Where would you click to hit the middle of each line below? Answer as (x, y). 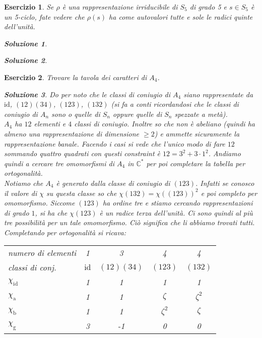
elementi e (50, 124)
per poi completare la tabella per (196, 163)
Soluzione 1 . (26, 43)
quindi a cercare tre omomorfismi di (59, 163)
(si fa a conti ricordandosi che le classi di (175, 104)
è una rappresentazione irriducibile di (120, 7)
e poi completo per (229, 193)
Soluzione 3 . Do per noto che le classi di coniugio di (87, 94)
